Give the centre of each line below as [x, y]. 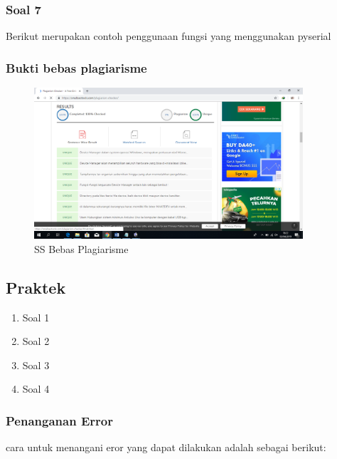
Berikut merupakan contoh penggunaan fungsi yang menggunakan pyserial [168, 36]
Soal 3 [36, 365]
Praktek [36, 287]
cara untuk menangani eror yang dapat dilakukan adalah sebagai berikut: [166, 447]
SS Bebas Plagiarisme [81, 248]
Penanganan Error [59, 420]
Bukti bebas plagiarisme [76, 67]
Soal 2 [36, 341]
